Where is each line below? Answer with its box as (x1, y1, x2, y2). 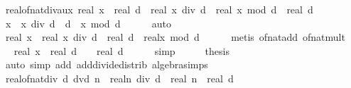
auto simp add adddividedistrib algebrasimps (5, 57, 208, 72)
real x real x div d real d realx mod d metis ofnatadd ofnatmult (5, 30, 345, 44)
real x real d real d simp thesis (13, 43, 229, 58)
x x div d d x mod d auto (5, 15, 171, 30)
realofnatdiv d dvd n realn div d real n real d (5, 70, 234, 85)
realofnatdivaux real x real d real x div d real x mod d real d (5, 2, 313, 16)
